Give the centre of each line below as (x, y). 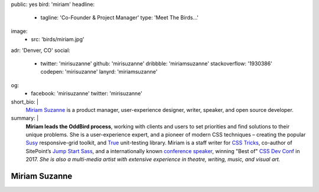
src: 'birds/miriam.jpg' (58, 39)
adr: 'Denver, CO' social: (40, 50)
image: (19, 31)
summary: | (25, 118)
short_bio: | (25, 102)
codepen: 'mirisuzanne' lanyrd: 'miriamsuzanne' (99, 72)
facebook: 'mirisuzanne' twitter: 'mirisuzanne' (87, 94)
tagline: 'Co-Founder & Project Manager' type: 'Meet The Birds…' (120, 18)
